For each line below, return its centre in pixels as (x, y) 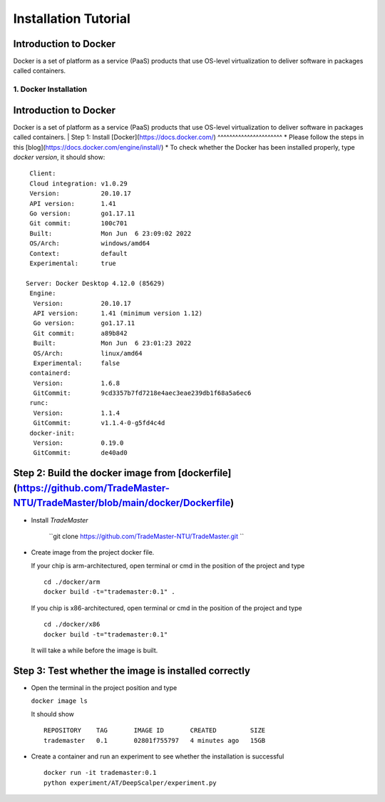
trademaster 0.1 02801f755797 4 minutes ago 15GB (155, 740)
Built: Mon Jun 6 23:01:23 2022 (112, 343)
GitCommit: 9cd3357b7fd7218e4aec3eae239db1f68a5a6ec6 (142, 393)
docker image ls (60, 701)
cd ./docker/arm (72, 582)
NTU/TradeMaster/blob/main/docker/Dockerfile (122, 503)
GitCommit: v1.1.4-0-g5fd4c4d (99, 423)
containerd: (50, 373)
